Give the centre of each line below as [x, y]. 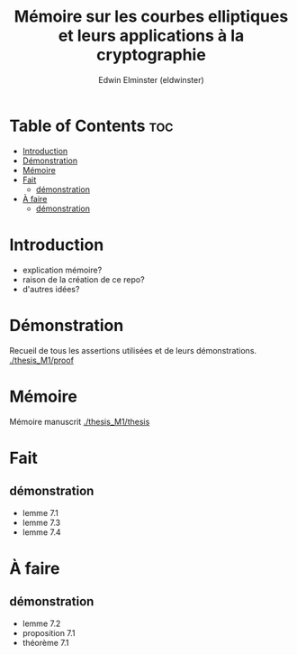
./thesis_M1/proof [42, 360]
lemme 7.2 [41, 623]
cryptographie [151, 55]
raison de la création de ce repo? [84, 279]
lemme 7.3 [41, 522]
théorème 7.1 [45, 642]
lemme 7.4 [41, 532]
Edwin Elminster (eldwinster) [151, 79]
